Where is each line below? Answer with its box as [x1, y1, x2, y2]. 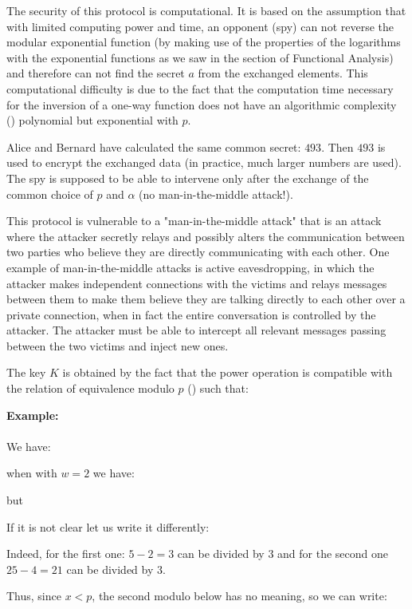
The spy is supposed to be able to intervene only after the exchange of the [6, 169, 369, 186]
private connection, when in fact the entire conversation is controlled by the [6, 306, 376, 322]
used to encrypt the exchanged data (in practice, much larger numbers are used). [6, 154, 402, 171]
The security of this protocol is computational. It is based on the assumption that [6, 2, 406, 18]
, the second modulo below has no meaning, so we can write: [92, 587, 387, 604]
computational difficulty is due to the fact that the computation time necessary [6, 80, 394, 97]
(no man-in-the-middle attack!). [139, 185, 293, 202]
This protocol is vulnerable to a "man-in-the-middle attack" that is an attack [6, 212, 382, 229]
